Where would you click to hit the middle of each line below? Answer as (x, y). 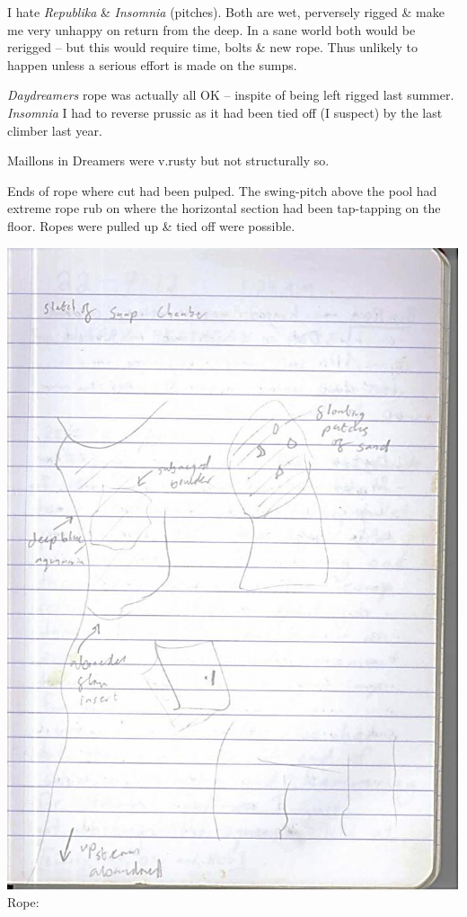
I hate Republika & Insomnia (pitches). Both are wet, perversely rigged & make (226, 12)
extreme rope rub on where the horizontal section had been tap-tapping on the (224, 208)
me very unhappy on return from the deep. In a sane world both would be (211, 29)
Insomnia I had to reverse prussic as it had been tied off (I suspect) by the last (225, 112)
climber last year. (55, 130)
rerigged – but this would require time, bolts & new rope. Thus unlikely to (213, 47)
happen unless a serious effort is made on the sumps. (152, 64)
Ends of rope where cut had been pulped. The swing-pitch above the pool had (222, 190)
